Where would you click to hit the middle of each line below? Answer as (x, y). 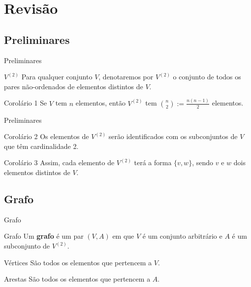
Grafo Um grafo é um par (44, 236)
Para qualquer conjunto (57, 77)
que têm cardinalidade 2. (41, 146)
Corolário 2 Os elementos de (47, 136)
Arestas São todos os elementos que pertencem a (77, 279)
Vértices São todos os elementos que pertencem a (78, 262)
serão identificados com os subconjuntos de (173, 136)
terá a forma (153, 162)
